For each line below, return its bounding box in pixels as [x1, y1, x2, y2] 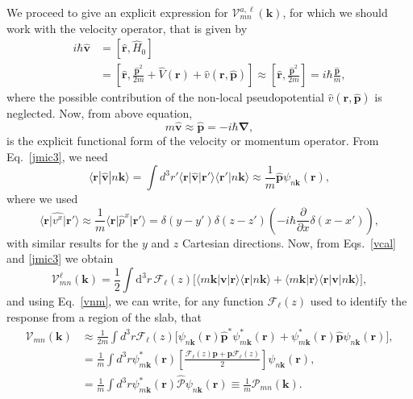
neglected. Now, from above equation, [6, 105, 193, 122]
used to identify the [310, 293, 407, 310]
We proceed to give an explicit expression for [6, 4, 228, 20]
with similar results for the [6, 234, 139, 251]
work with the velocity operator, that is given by [6, 19, 248, 36]
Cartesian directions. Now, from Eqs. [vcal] [181, 234, 396, 251]
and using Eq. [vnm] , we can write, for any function [6, 293, 264, 310]
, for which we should [282, 4, 388, 20]
